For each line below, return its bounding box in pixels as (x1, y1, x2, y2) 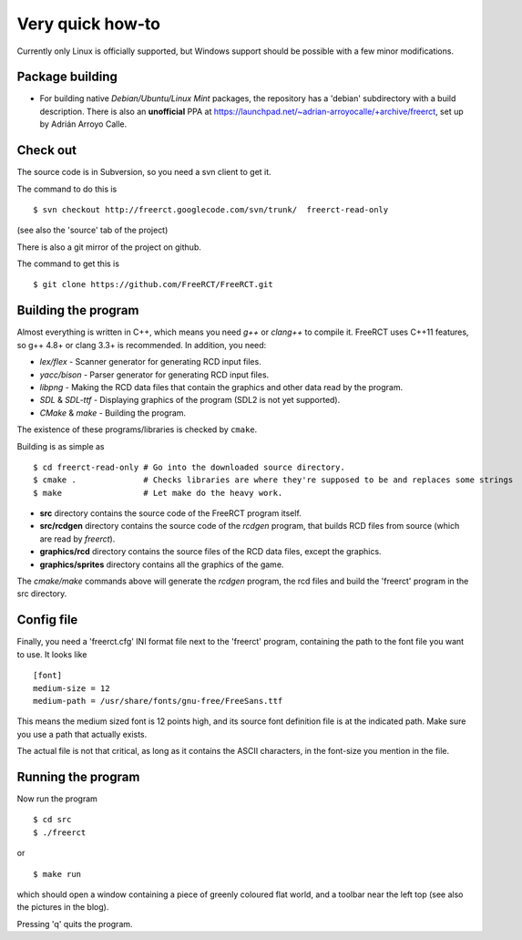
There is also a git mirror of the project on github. (16, 242, 202, 253)
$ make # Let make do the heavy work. (33, 488, 283, 498)
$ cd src (33, 814, 72, 825)
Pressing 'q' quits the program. (16, 918, 133, 929)
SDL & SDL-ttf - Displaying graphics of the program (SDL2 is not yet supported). (39, 395, 341, 406)
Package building (16, 69, 118, 85)
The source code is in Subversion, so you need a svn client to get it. (16, 167, 272, 178)
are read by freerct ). (39, 533, 116, 544)
